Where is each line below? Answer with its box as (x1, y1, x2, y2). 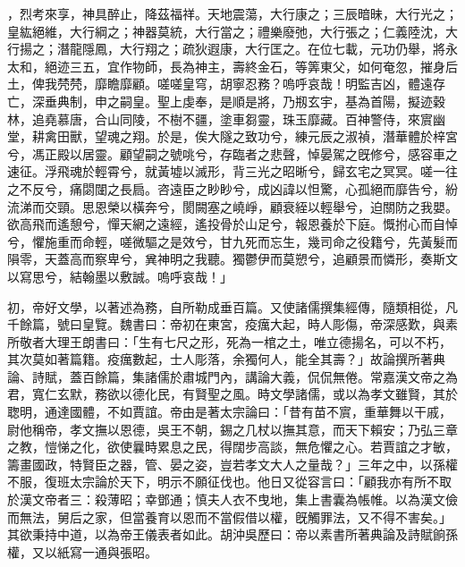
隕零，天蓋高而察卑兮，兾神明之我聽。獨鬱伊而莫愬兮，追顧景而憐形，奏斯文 (7, 250, 458, 268)
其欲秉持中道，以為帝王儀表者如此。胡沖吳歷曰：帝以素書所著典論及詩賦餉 (7, 525, 445, 544)
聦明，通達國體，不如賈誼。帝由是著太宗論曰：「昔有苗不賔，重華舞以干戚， (7, 402, 452, 421)
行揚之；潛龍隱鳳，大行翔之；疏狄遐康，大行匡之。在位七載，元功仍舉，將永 (7, 39, 458, 58)
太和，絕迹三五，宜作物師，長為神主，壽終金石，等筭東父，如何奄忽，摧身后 (7, 56, 458, 75)
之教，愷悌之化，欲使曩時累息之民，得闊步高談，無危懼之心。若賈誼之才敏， (7, 437, 458, 456)
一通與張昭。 (81, 542, 157, 561)
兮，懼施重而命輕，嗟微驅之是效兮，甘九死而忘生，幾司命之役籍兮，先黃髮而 (7, 232, 458, 250)
